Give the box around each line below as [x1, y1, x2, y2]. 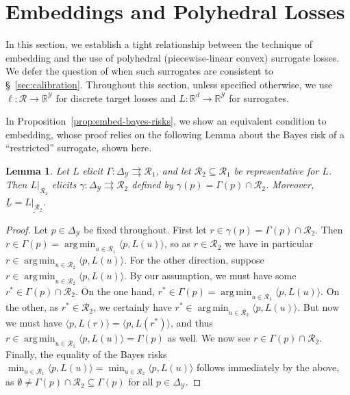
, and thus [170, 316, 213, 330]
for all [128, 374, 153, 389]
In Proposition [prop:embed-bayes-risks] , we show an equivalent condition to [5, 114, 327, 128]
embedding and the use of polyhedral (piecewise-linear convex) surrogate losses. [5, 50, 340, 64]
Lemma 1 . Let [5, 163, 69, 177]
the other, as [5, 300, 59, 314]
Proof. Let [5, 222, 48, 236]
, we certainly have [93, 300, 172, 314]
